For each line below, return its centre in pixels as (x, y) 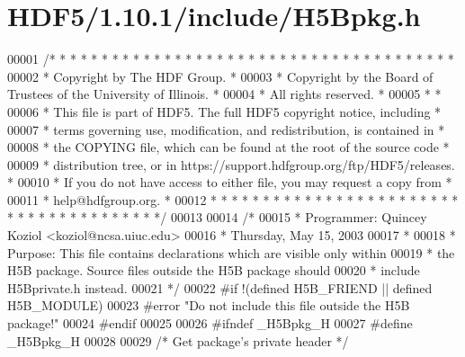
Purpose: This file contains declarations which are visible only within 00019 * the (231, 252)
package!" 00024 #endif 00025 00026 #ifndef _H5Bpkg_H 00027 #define (210, 323)
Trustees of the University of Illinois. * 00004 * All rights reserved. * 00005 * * (224, 94)
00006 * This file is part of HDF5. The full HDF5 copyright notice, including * (224, 111)
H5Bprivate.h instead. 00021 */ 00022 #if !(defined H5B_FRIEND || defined (220, 287)
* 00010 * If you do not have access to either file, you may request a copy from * (230, 182)
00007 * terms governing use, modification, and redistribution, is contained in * (226, 129)
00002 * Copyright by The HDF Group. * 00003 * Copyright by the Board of (220, 76)
